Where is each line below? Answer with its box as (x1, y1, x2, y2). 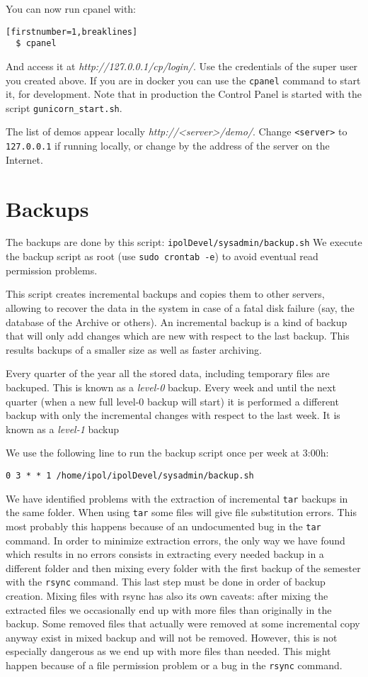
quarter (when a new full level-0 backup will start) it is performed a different (6, 393, 339, 408)
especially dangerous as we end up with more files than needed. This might (6, 644, 331, 659)
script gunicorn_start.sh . (6, 100, 122, 115)
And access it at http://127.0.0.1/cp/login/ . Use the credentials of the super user (6, 58, 358, 73)
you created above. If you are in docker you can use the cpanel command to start (6, 72, 361, 87)
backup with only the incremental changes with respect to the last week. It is (6, 408, 340, 423)
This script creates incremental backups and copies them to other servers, (6, 286, 325, 301)
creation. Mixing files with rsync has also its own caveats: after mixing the (6, 588, 328, 603)
